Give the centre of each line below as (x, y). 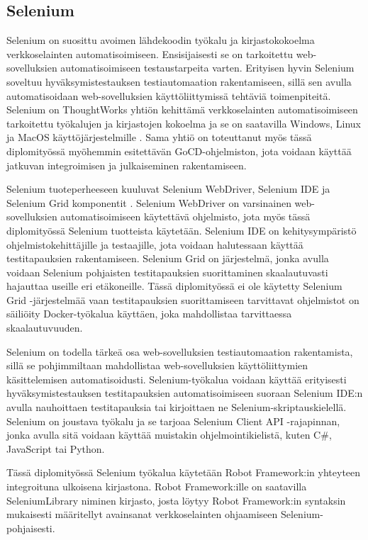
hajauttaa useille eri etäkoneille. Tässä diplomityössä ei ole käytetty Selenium (174, 286)
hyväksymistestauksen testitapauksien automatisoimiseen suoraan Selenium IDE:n (185, 393)
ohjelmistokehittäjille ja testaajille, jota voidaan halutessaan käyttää (155, 244)
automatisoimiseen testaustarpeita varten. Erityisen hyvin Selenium (207, 68)
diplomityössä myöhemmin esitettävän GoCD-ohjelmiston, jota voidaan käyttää (179, 151)
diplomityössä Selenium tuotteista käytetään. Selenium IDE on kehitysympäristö (182, 230)
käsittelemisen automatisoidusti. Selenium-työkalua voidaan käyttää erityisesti (177, 379)
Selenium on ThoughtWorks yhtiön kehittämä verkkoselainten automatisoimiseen (182, 109)
